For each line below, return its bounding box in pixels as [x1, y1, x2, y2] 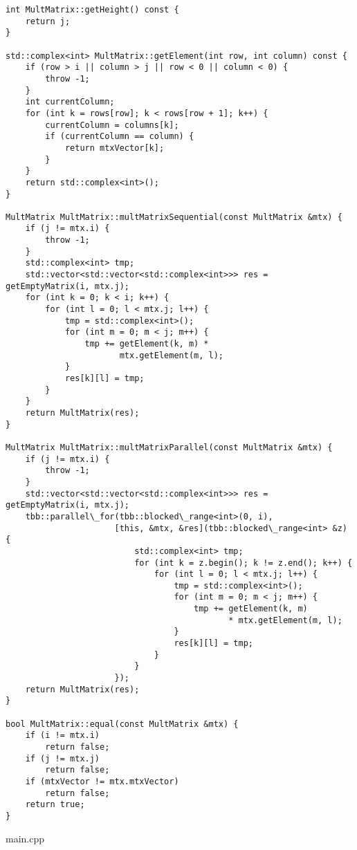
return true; [25, 800, 85, 810]
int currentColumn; [25, 97, 115, 107]
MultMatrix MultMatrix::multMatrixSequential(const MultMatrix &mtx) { [6, 212, 342, 222]
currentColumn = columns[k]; [45, 120, 179, 130]
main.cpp [6, 831, 45, 845]
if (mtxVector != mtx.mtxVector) [25, 776, 179, 786]
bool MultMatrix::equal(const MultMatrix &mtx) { [6, 719, 239, 729]
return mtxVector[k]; [64, 142, 165, 153]
